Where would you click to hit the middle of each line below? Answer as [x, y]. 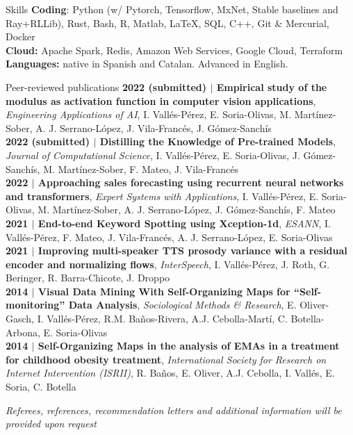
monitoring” [35, 305]
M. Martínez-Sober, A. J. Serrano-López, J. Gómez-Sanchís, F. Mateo [187, 210]
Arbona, [23, 332]
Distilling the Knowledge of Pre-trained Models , [218, 141]
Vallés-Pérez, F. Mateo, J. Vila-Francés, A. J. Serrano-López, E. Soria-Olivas [169, 237]
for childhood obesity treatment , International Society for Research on [166, 359]
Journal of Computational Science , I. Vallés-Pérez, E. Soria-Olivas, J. [153, 155]
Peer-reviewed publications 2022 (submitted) [106, 87]
